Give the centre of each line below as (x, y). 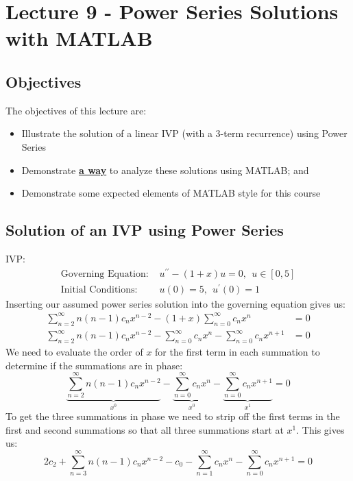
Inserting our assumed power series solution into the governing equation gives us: (175, 303)
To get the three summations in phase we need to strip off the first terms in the (173, 416)
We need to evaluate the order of (74, 351)
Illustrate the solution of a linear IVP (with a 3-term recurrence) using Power (184, 133)
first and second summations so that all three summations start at (145, 429)
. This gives (320, 429)
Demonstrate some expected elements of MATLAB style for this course (171, 193)
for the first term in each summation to (238, 351)
